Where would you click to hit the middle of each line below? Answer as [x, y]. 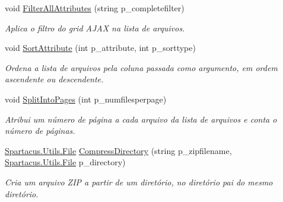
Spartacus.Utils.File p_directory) [65, 162]
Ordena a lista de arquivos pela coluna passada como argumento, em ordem [141, 67]
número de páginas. [40, 131]
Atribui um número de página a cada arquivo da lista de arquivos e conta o [141, 119]
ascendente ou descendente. [54, 79]
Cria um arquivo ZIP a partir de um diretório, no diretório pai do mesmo [139, 182]
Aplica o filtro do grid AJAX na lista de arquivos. [95, 28]
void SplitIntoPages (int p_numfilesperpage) [86, 99]
